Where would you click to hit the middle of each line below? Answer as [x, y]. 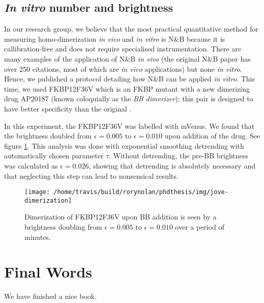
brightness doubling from [63, 227]
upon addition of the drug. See [212, 136]
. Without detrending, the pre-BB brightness [179, 156]
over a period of [200, 227]
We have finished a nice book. [51, 296]
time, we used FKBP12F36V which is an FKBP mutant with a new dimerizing [127, 88]
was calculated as [31, 165]
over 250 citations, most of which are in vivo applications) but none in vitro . [123, 68]
